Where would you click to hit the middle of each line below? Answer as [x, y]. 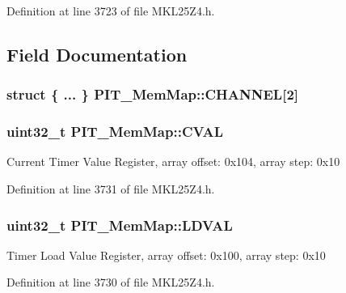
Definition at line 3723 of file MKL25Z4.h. [111, 11]
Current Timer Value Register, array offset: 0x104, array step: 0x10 [173, 161]
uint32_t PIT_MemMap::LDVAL [120, 225]
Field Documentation [97, 54]
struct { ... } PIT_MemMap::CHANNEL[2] [153, 94]
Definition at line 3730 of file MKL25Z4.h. [111, 282]
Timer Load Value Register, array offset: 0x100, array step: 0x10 [166, 255]
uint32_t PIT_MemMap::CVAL [115, 132]
